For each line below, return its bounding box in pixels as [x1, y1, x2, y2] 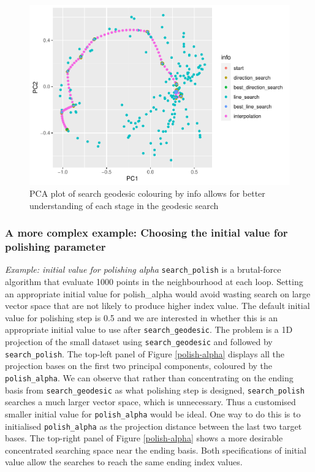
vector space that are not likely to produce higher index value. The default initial [5, 299, 310, 312]
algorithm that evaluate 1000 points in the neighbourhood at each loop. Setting [5, 275, 303, 288]
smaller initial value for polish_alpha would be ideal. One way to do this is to [5, 407, 301, 420]
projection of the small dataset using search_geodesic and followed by [5, 335, 273, 348]
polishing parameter [5, 239, 106, 254]
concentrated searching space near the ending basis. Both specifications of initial [5, 443, 306, 456]
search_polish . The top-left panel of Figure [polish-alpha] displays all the [5, 347, 285, 360]
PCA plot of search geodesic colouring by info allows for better [29, 187, 265, 200]
